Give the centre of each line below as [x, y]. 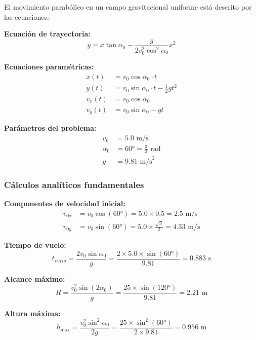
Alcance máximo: [35, 278]
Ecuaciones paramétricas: [49, 66]
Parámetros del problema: [50, 128]
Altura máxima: [32, 313]
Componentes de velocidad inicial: [65, 203]
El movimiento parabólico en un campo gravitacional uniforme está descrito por [128, 7]
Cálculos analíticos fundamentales [74, 184]
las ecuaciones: [27, 16]
